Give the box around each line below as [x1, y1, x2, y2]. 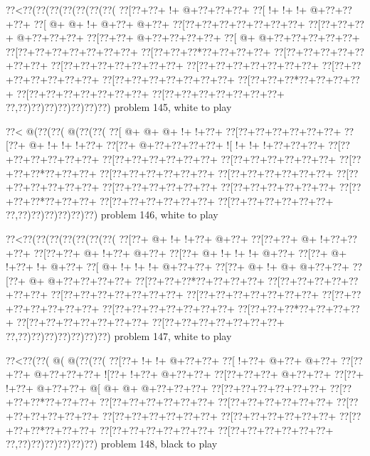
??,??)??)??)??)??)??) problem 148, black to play [6, 436, 218, 451]
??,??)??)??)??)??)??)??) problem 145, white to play [6, 100, 232, 115]
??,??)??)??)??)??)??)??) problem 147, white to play [6, 329, 232, 344]
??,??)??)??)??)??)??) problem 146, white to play [6, 207, 218, 222]
